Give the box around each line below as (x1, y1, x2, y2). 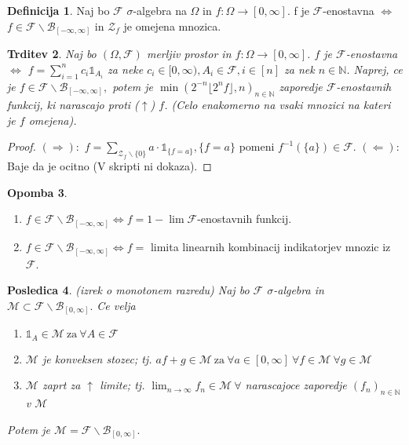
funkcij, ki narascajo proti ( (7, 97, 139, 113)
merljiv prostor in (146, 46, 232, 62)
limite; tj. (100, 377, 145, 393)
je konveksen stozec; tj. (42, 350, 152, 367)
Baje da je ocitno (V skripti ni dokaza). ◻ (7, 158, 212, 174)
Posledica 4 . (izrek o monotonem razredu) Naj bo (7, 282, 250, 298)
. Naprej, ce (346, 60, 403, 77)
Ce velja (97, 297, 136, 313)
